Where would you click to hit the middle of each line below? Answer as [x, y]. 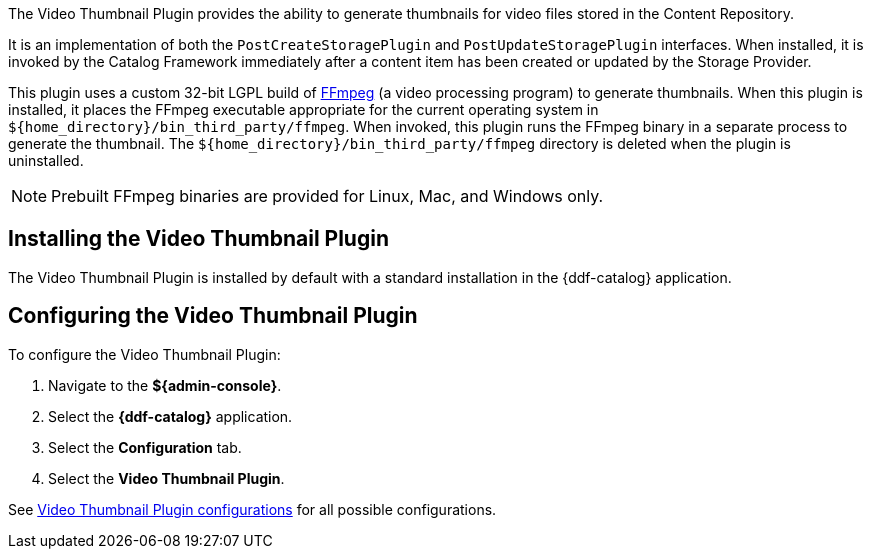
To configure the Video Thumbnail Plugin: [144, 354]
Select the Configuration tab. [145, 447]
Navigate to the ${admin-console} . [165, 385]
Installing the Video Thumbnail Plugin [198, 239]
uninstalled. [46, 160]
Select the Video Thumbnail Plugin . [166, 478]
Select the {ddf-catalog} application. [170, 416]
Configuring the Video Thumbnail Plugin [213, 316]
